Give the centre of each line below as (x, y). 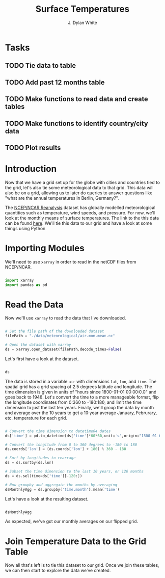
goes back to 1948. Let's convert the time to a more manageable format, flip (82, 397)
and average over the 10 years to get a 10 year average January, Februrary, (81, 413)
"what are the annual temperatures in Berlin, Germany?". (62, 198)
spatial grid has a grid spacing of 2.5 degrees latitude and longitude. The (79, 387)
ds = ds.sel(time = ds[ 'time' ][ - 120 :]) (44, 476)
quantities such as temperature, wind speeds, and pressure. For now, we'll (80, 212)
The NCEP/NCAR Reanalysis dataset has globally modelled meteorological (80, 208)
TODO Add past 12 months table (55, 82)
